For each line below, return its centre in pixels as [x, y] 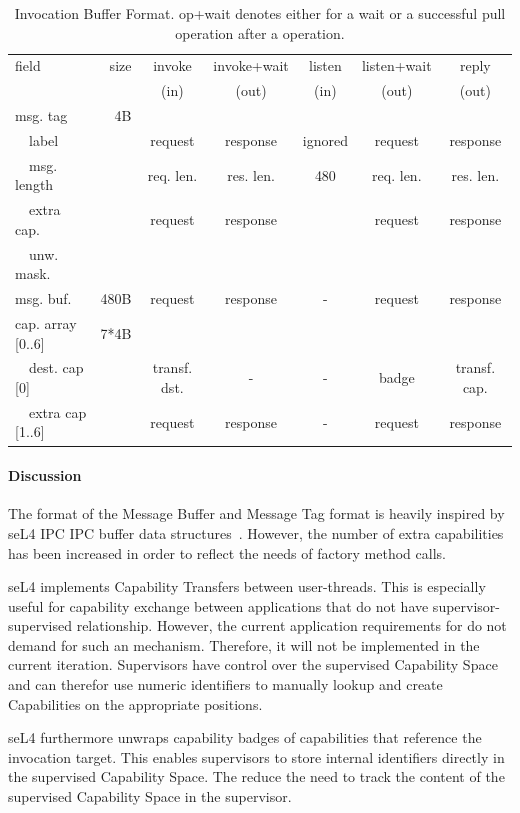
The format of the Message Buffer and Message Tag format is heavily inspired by [256, 513]
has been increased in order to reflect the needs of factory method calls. [227, 552]
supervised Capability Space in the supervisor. [150, 796]
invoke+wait [251, 65]
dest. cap [56, 367]
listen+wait [396, 65]
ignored [325, 139]
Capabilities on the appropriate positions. [135, 703]
